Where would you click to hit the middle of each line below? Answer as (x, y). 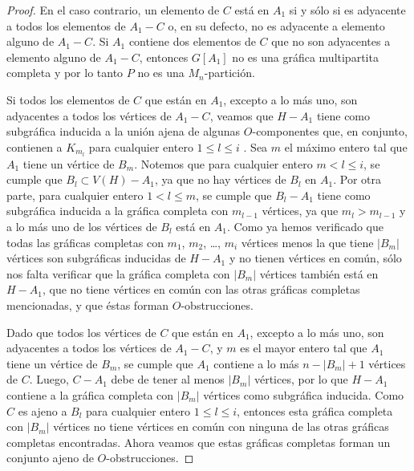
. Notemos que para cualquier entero (223, 163)
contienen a (34, 146)
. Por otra (357, 179)
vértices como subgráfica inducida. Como (304, 394)
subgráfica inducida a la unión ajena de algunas (124, 131)
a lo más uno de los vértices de (82, 226)
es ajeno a (43, 410)
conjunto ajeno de (50, 458)
